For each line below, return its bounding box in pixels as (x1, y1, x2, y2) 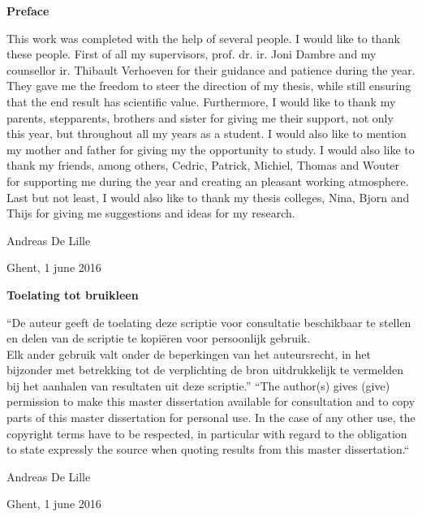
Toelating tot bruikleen (6, 286, 139, 303)
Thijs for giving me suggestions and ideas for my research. (6, 205, 295, 222)
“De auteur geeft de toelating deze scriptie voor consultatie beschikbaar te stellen (6, 313, 411, 330)
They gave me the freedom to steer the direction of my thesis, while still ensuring (6, 77, 411, 94)
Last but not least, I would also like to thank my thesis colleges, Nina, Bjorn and (6, 188, 410, 205)
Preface (6, 2, 50, 19)
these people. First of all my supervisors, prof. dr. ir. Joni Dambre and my (6, 45, 377, 62)
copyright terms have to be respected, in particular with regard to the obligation (6, 424, 407, 442)
